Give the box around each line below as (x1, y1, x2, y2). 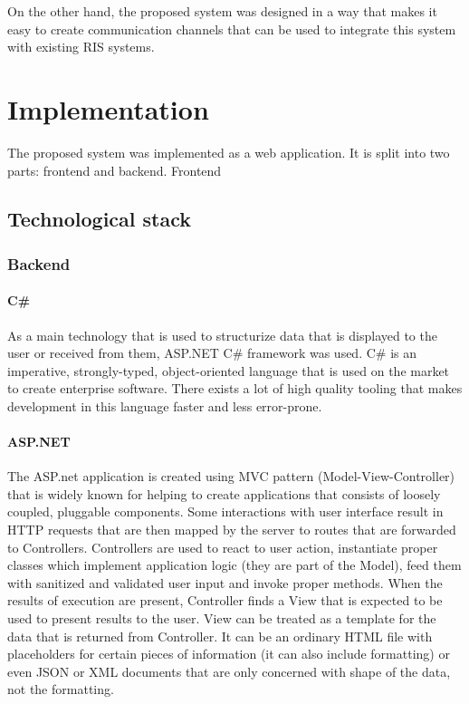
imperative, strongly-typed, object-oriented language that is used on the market (7, 361, 450, 380)
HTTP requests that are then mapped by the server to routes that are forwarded (7, 520, 456, 539)
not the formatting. (7, 680, 114, 699)
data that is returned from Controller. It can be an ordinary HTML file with (7, 626, 433, 645)
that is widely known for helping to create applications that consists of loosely (7, 484, 441, 503)
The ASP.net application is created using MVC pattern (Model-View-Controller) (7, 467, 455, 486)
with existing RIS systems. (7, 37, 155, 56)
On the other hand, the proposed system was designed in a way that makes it (7, 2, 437, 20)
